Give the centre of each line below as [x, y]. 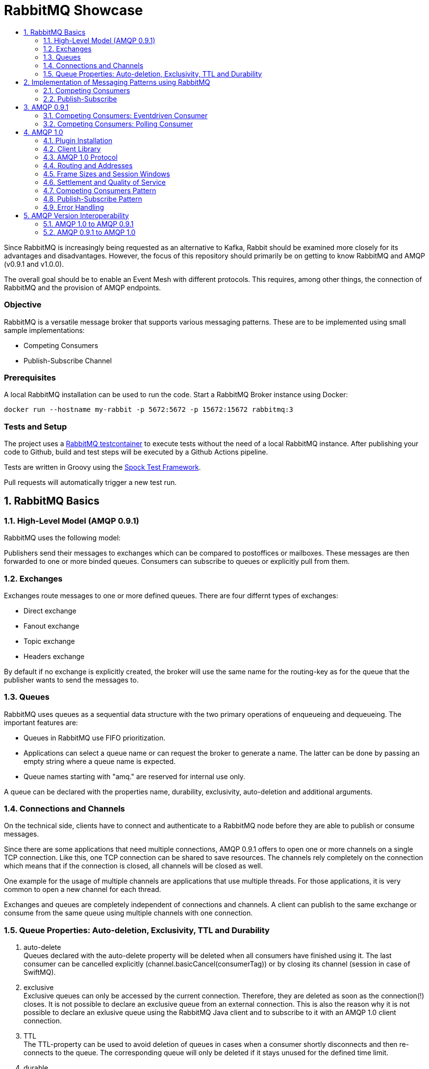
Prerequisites [30, 377]
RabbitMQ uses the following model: [62, 538]
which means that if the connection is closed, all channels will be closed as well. [133, 866]
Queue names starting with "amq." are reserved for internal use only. [135, 776]
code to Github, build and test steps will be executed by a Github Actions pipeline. [136, 452]
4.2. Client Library [72, 149]
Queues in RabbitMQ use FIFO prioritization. [95, 738]
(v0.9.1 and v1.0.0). [34, 264]
